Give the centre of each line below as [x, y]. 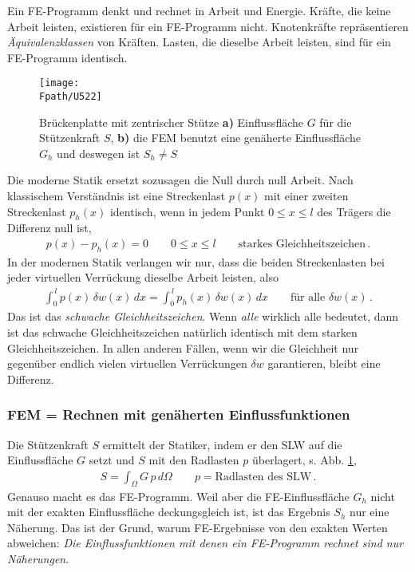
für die [336, 122]
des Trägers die [354, 211]
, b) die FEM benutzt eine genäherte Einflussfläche [236, 138]
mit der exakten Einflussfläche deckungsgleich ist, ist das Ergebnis [169, 512]
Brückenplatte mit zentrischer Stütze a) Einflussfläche [171, 122]
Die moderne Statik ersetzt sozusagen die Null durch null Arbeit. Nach [180, 180]
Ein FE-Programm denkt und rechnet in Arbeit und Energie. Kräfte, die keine [199, 10]
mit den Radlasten [194, 460]
